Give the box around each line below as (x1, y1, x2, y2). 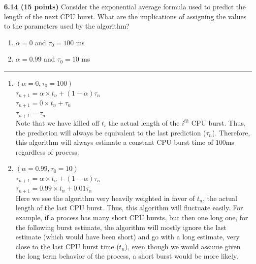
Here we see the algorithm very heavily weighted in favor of (15, 193, 195, 203)
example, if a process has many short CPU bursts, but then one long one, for (15, 212, 248, 222)
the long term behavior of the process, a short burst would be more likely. (15, 251, 238, 261)
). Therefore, (212, 127, 250, 137)
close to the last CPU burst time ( (15, 241, 119, 251)
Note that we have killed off (15, 117, 99, 128)
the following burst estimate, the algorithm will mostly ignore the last (15, 222, 226, 232)
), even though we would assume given (125, 241, 241, 251)
